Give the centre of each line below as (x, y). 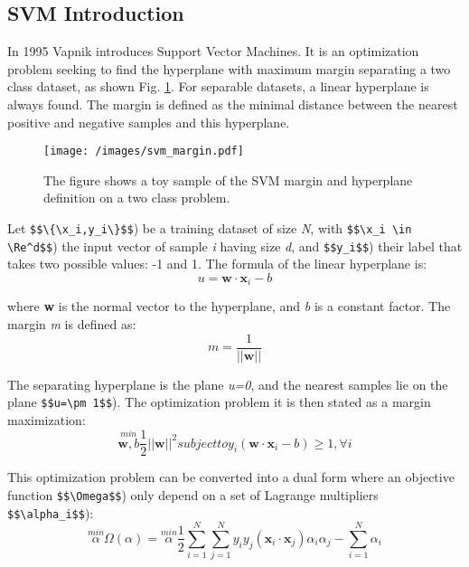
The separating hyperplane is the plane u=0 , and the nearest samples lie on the (228, 384)
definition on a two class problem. (137, 198)
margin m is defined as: (72, 323)
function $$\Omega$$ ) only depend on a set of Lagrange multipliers (193, 494)
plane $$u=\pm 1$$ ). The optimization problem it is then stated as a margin (219, 402)
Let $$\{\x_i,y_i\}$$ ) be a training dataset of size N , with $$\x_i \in (210, 228)
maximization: (47, 419)
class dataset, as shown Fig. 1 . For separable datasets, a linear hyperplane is (218, 86)
